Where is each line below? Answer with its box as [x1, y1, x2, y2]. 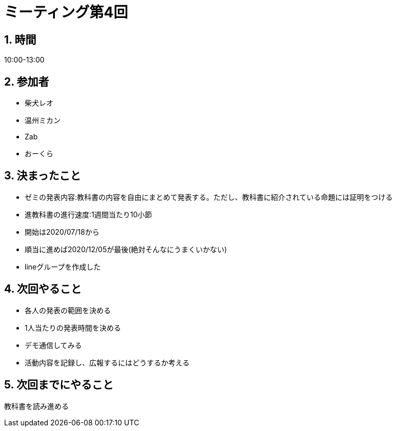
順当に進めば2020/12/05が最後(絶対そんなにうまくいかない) [25, 244, 227, 254]
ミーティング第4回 [4, 4, 128, 21]
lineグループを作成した [25, 262, 101, 271]
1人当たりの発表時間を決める [25, 323, 121, 332]
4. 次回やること [4, 282, 82, 296]
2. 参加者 [4, 75, 49, 88]
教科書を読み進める [4, 401, 69, 411]
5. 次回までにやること [4, 378, 113, 392]
